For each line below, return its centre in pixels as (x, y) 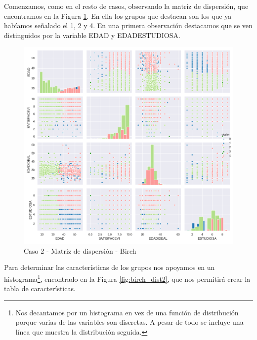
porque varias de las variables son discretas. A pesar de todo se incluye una (129, 322)
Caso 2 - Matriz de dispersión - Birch (80, 250)
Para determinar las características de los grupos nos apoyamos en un (109, 267)
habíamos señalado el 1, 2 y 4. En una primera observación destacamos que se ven (128, 25)
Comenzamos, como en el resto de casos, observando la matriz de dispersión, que (126, 6)
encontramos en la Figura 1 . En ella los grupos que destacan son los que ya (118, 16)
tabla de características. (40, 288)
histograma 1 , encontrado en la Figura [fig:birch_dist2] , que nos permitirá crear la (127, 278)
